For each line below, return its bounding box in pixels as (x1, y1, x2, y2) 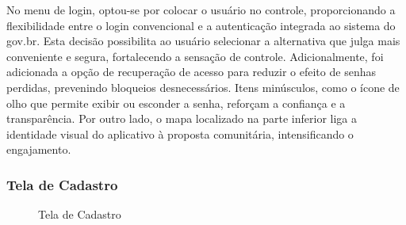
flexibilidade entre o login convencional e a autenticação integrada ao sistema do (6, 17, 396, 33)
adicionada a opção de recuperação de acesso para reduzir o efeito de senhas (6, 63, 376, 80)
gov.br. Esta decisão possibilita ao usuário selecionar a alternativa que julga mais (6, 32, 400, 49)
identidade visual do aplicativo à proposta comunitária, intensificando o (6, 125, 354, 142)
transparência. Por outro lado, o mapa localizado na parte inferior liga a (6, 110, 357, 127)
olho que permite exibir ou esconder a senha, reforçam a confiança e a (6, 94, 346, 111)
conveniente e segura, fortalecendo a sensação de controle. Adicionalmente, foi (6, 48, 384, 64)
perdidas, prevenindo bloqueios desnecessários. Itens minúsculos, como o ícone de (6, 78, 400, 95)
